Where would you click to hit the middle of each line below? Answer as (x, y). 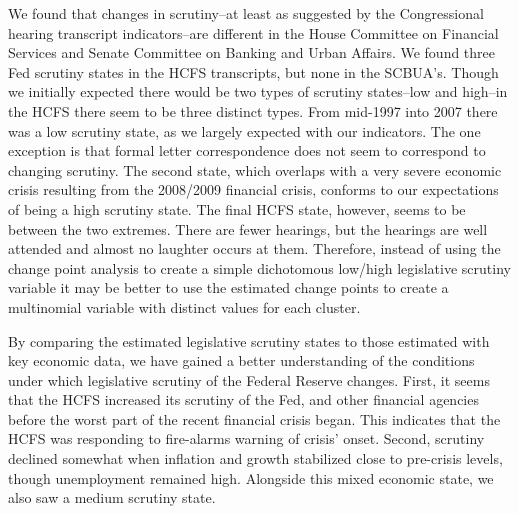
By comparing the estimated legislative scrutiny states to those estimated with (249, 340)
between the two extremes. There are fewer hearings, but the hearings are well (248, 228)
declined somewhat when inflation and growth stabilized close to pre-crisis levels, (255, 458)
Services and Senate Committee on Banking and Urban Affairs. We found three (252, 52)
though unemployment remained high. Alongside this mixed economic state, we (251, 477)
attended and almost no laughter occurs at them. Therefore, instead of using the (254, 248)
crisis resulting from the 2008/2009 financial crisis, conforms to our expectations (253, 189)
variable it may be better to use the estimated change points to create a (228, 287)
